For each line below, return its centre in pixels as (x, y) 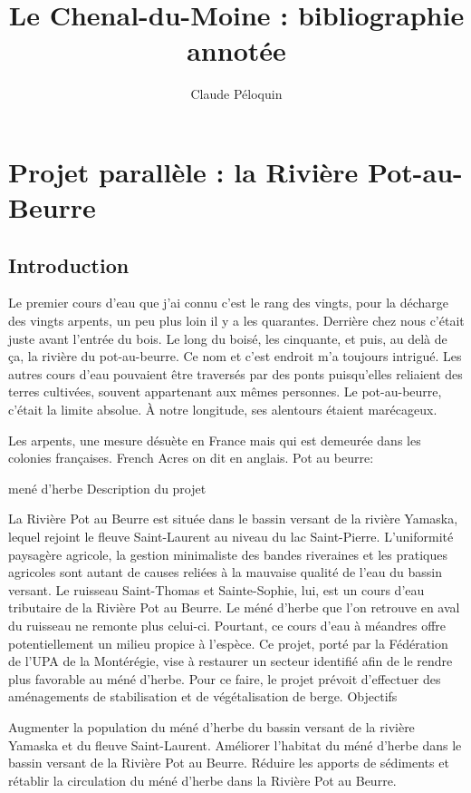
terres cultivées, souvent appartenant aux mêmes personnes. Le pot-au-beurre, (225, 392)
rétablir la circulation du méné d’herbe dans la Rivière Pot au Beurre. (202, 780)
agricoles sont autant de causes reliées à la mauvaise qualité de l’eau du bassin (225, 572)
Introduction (69, 264)
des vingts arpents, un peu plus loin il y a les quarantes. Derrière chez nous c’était (236, 321)
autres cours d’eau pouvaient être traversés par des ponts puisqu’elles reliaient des (235, 373)
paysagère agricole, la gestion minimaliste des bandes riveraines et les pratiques (228, 554)
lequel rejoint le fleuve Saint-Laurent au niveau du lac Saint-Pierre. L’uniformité (231, 537)
